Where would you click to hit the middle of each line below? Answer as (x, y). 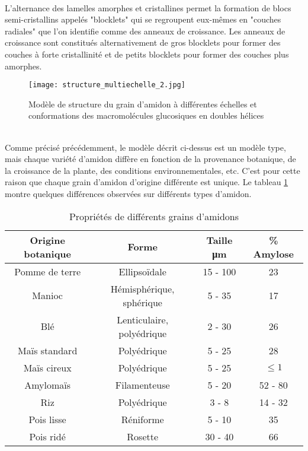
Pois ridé (47, 436)
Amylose (274, 253)
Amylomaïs (48, 385)
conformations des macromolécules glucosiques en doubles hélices (146, 115)
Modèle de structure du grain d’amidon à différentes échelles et (143, 104)
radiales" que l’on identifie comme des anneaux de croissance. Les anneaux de (145, 31)
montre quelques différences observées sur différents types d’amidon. (128, 193)
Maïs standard (48, 350)
